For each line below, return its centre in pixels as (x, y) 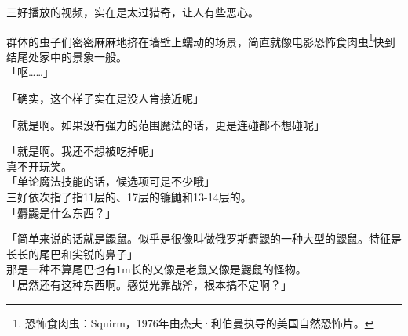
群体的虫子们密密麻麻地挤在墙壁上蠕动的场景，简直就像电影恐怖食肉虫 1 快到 (201, 40)
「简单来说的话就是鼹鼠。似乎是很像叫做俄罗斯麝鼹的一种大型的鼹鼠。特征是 (204, 238)
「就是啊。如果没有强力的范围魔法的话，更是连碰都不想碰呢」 (166, 124)
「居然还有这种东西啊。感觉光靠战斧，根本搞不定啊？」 (149, 284)
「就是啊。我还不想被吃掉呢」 (83, 151)
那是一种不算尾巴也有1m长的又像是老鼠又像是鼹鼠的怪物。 (157, 269)
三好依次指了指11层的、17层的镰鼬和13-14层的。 (129, 197)
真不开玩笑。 (39, 166)
